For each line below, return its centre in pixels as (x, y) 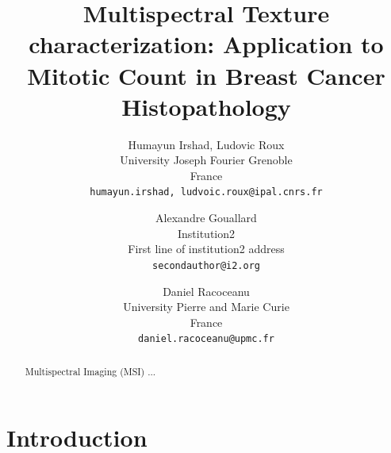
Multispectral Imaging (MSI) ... (90, 371)
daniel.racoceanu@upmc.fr (206, 339)
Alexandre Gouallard (206, 218)
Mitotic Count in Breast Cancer (206, 75)
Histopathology (206, 106)
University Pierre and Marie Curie (206, 307)
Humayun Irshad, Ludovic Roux (206, 144)
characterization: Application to (206, 44)
